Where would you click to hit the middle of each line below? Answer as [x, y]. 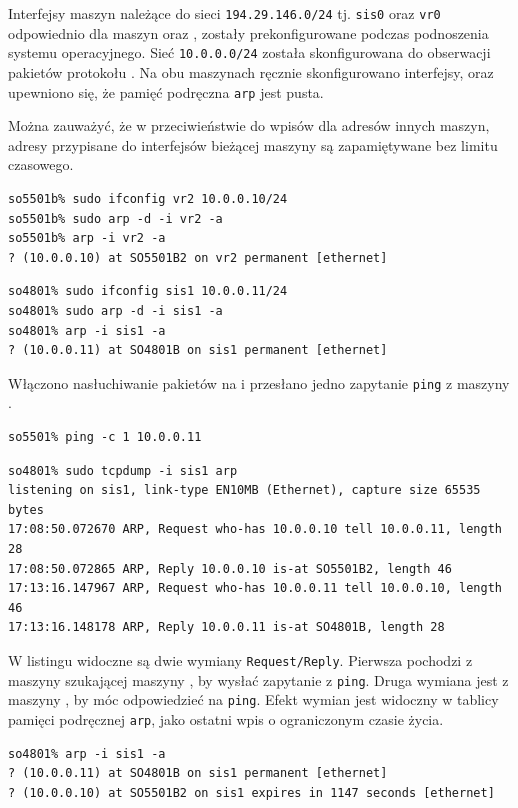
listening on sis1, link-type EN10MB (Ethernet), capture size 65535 [244, 490]
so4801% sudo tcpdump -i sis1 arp [123, 470]
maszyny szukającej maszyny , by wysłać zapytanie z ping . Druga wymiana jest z [258, 679]
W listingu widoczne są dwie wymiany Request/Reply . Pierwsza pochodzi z [240, 659]
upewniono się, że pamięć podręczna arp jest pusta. [166, 91]
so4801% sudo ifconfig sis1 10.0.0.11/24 [148, 291]
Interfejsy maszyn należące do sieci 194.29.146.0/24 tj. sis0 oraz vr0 [224, 13]
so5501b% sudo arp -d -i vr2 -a [115, 218]
